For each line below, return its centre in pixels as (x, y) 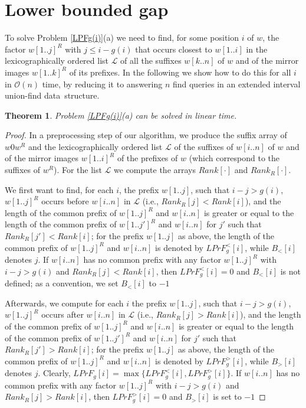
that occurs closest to (174, 49)
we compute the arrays (155, 170)
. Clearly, (54, 373)
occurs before (65, 201)
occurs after (62, 314)
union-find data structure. (52, 95)
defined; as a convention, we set (62, 283)
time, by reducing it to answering (102, 84)
